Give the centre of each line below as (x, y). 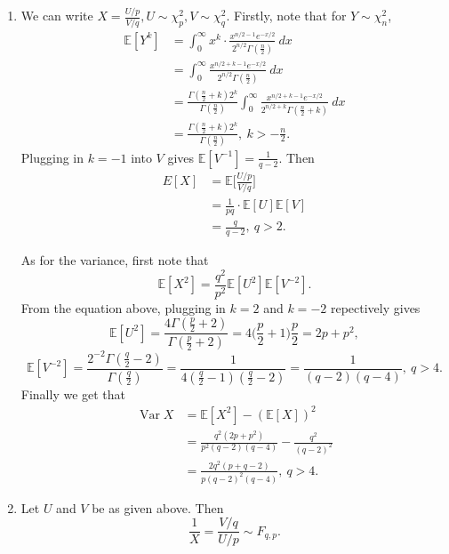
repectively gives (375, 307)
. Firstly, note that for (286, 16)
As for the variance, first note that (115, 260)
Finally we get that (73, 393)
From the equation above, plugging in (123, 307)
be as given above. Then (158, 507)
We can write (57, 16)
